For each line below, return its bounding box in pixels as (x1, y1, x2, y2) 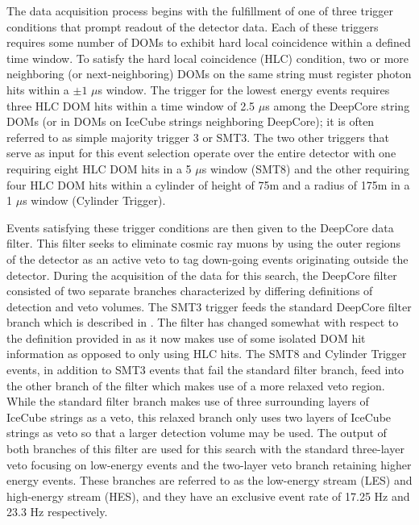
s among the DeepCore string (265, 97, 410, 114)
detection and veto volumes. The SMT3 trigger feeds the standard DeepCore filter (6, 298, 412, 315)
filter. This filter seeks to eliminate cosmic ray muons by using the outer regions (6, 235, 401, 252)
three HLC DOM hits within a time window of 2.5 (6, 97, 255, 114)
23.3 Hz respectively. (6, 503, 108, 520)
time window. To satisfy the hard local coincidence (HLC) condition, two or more (6, 49, 409, 66)
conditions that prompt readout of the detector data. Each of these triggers (6, 18, 379, 35)
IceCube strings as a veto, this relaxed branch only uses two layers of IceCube (6, 408, 392, 425)
